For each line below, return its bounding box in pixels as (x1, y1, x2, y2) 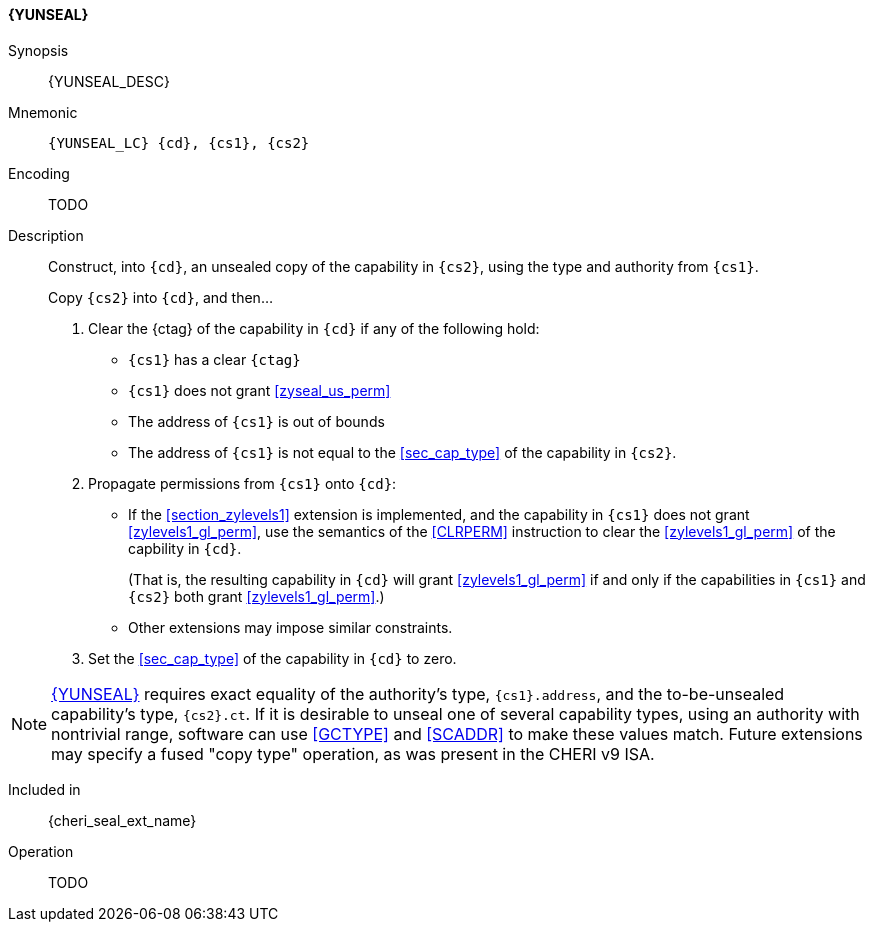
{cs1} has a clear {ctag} (128, 350, 301, 368)
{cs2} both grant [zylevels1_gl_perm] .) (128, 587, 385, 605)
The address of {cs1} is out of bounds (128, 412, 385, 430)
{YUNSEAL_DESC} (48, 72, 170, 90)
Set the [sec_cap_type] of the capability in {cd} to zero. (88, 649, 457, 667)
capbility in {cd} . (128, 539, 242, 557)
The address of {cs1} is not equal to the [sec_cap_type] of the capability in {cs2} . (128, 443, 677, 461)
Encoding (8, 164, 70, 182)
